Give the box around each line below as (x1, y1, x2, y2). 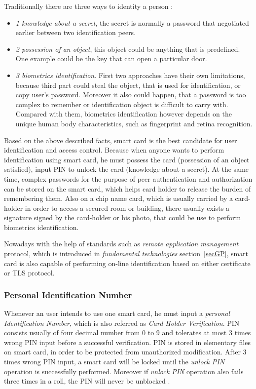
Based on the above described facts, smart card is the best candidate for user (4, 135, 237, 145)
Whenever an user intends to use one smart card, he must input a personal (4, 308, 230, 318)
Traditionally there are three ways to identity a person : (4, 1, 173, 11)
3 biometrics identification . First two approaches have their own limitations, (15, 70, 245, 80)
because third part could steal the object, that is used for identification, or (15, 79, 241, 90)
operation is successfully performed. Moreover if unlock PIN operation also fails (4, 366, 244, 376)
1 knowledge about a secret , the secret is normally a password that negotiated (15, 17, 249, 28)
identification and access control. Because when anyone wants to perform (4, 145, 224, 155)
